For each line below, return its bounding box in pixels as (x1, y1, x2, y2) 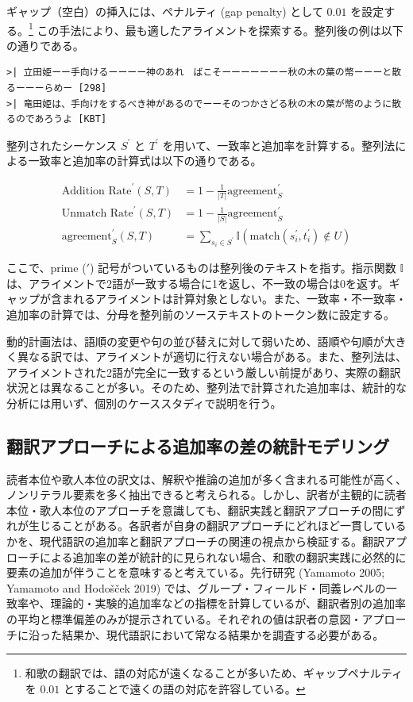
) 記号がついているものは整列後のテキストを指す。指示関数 (89, 259, 396, 276)
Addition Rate (61, 185, 132, 197)
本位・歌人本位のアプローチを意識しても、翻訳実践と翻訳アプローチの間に (6, 501, 395, 518)
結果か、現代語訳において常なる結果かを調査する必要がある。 (61, 626, 384, 643)
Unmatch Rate (61, 208, 133, 220)
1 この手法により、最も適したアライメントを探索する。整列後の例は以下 (29, 19, 403, 38)
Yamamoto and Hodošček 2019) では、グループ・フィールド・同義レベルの (6, 579, 386, 596)
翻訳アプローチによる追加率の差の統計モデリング (6, 433, 390, 458)
